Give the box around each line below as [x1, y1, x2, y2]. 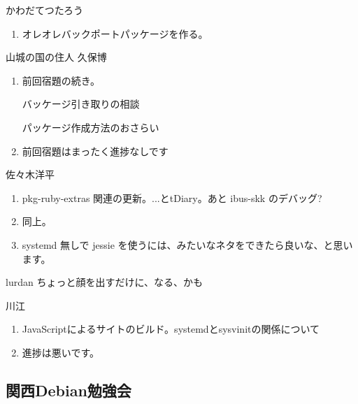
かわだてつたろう [6, 3, 83, 17]
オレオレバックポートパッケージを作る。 [22, 26, 208, 41]
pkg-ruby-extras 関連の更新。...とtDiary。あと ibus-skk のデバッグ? [22, 190, 322, 205]
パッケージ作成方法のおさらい [22, 120, 159, 134]
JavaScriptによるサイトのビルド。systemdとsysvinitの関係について [22, 322, 320, 336]
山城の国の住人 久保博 [6, 50, 107, 64]
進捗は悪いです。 [22, 345, 99, 359]
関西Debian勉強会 [6, 379, 131, 401]
